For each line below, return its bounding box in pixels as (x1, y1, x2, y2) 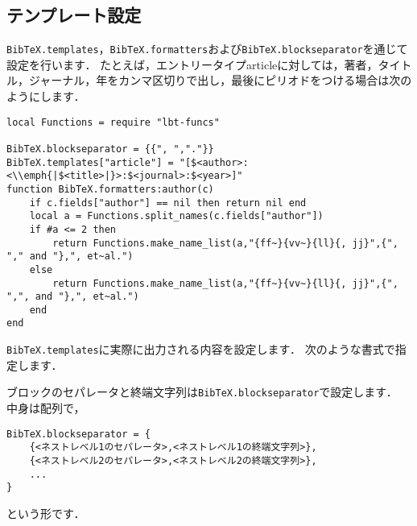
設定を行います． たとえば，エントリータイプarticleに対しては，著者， (6, 56, 378, 72)
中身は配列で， (6, 400, 85, 416)
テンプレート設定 (6, 2, 142, 27)
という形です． (6, 504, 85, 521)
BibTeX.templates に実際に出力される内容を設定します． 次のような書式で (6, 341, 395, 358)
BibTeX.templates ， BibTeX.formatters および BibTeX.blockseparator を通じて (6, 40, 408, 57)
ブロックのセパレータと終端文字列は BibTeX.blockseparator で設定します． (6, 383, 398, 400)
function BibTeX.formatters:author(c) (6, 183, 214, 195)
